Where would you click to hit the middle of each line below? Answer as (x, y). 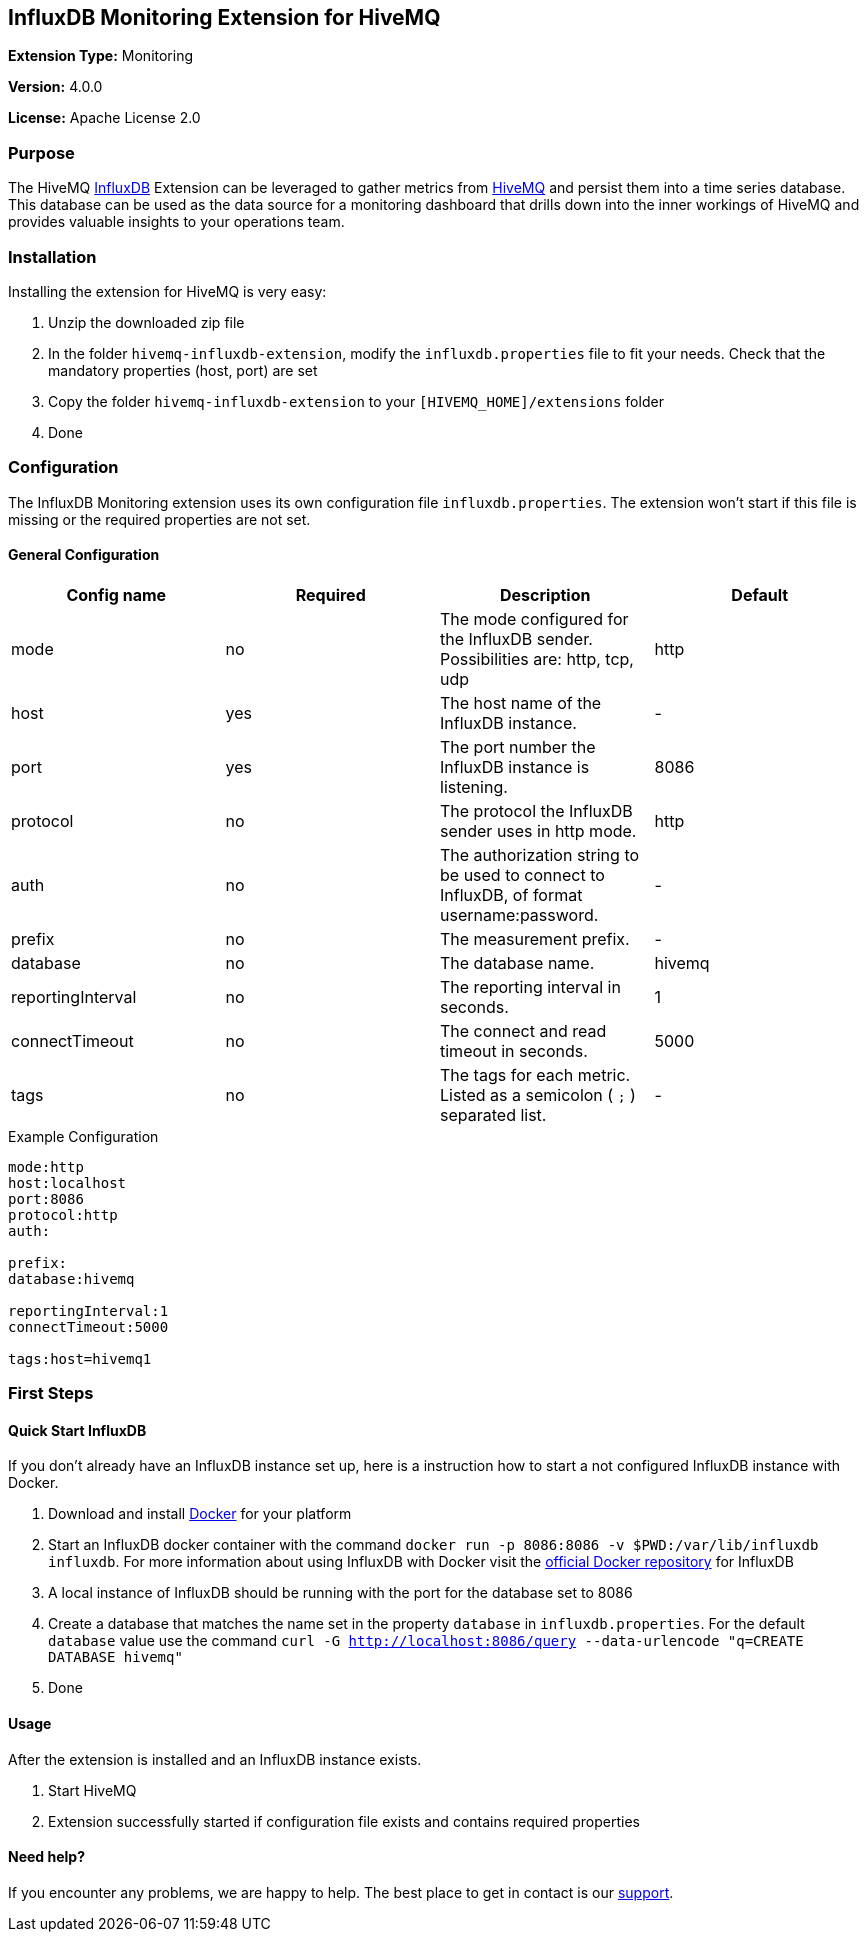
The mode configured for (534, 618)
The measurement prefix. (535, 938)
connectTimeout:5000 (88, 1326)
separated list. (493, 1114)
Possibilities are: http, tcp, (537, 658)
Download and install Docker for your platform (200, 1514)
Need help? (46, 1857)
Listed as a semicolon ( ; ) (538, 1094)
